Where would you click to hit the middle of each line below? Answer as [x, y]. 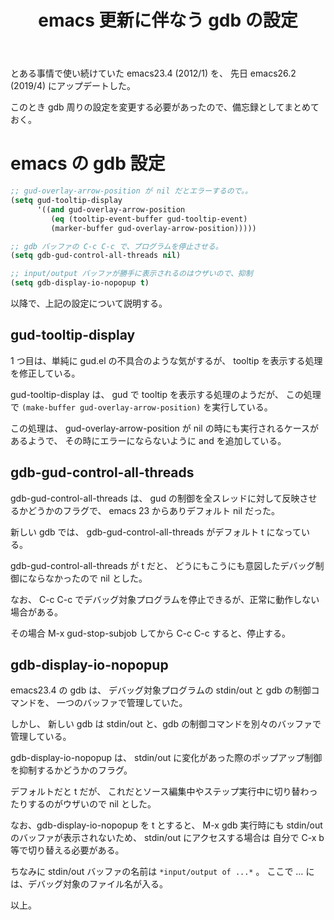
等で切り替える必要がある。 [67, 850]
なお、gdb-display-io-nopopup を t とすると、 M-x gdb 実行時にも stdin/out [166, 825]
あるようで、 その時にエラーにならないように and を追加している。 [148, 440]
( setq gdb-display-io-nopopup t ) [80, 283]
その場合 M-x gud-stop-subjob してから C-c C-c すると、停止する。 [151, 633]
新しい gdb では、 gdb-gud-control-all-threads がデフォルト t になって [156, 532]
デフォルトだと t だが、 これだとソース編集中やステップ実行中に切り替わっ [164, 792]
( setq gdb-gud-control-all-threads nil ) [96, 256]
